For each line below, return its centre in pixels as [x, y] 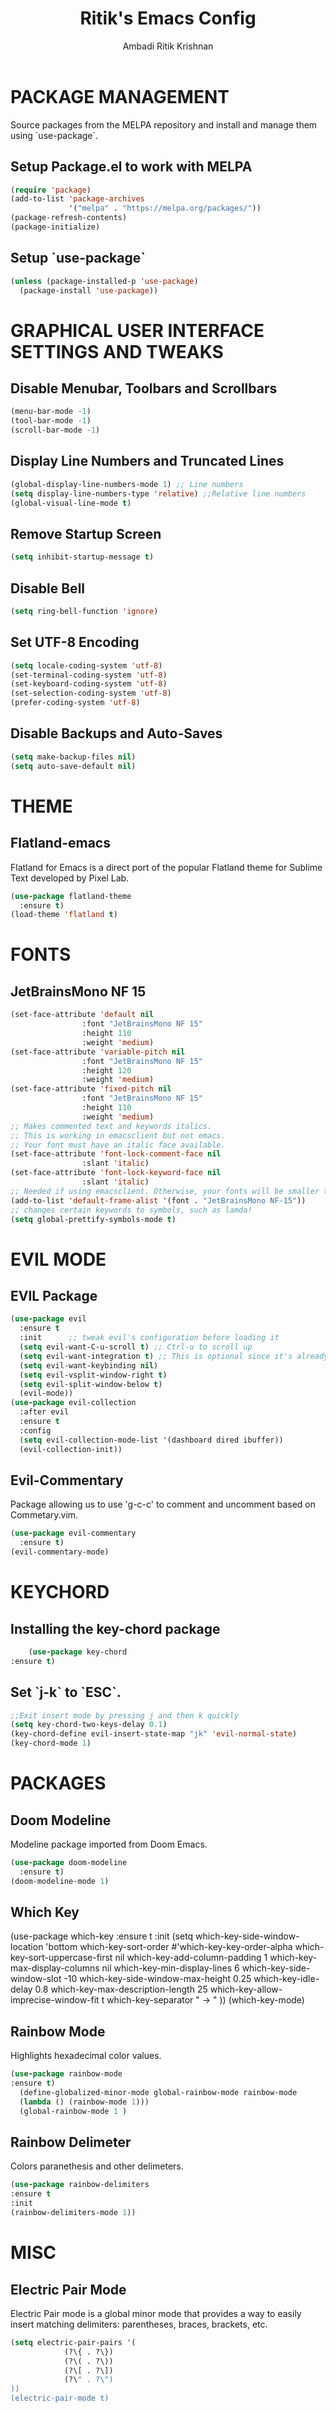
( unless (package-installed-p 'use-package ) [104, 281]
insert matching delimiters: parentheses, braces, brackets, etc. [139, 2324]
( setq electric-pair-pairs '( [73, 2342]
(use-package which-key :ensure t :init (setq [102, 1936]
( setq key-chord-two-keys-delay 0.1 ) [89, 1725]
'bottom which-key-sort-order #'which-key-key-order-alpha [169, 1947]
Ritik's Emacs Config [168, 18]
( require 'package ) [51, 190]
